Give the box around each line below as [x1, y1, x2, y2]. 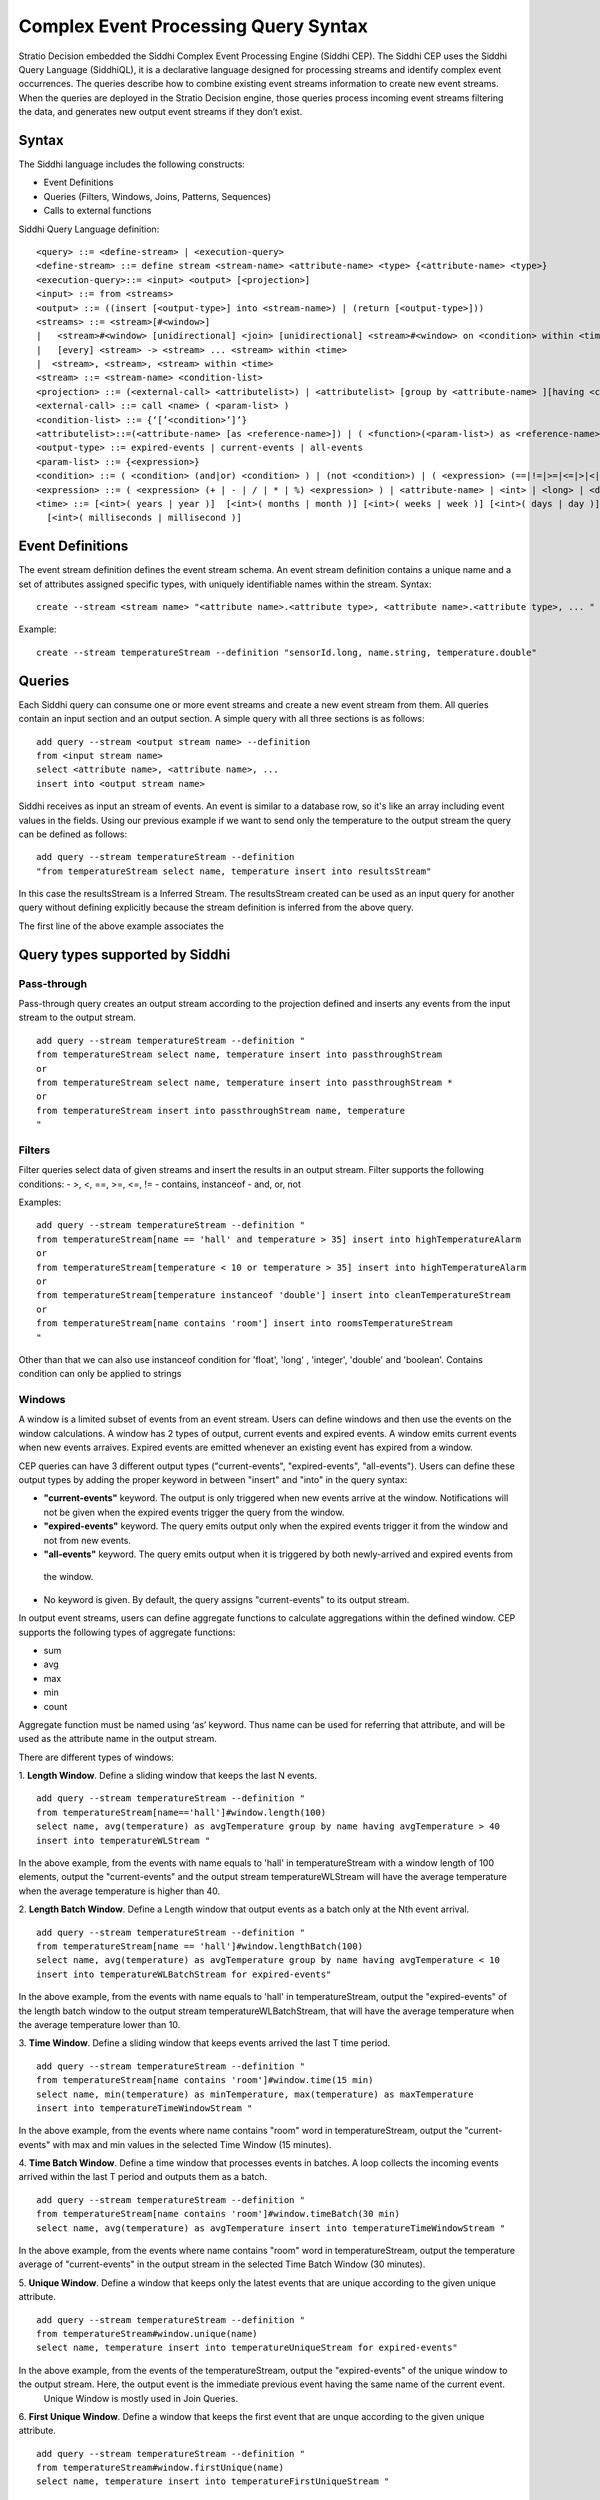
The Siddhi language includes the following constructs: [18, 158, 245, 170]
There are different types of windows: [18, 1751, 175, 1763]
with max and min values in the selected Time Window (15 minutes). [52, 2138, 332, 2150]
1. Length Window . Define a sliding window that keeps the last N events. [18, 1770, 318, 1782]
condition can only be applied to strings [18, 1368, 182, 1380]
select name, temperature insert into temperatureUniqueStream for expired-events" [36, 2342, 459, 2354]
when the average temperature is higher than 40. [18, 1885, 221, 1897]
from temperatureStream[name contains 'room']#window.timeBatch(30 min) [36, 2208, 400, 2220]
